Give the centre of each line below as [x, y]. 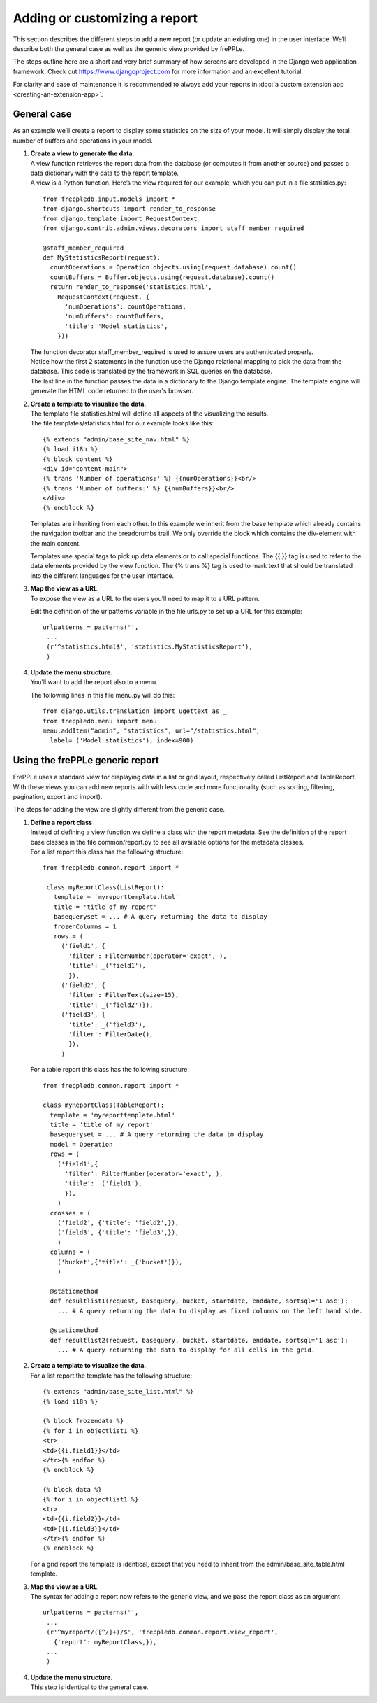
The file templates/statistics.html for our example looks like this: [122, 423]
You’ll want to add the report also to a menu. [94, 682]
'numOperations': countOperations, [125, 307]
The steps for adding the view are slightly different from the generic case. [119, 810]
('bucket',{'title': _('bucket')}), [120, 1262]
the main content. [56, 543]
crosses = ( [70, 1213]
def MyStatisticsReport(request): [102, 258]
